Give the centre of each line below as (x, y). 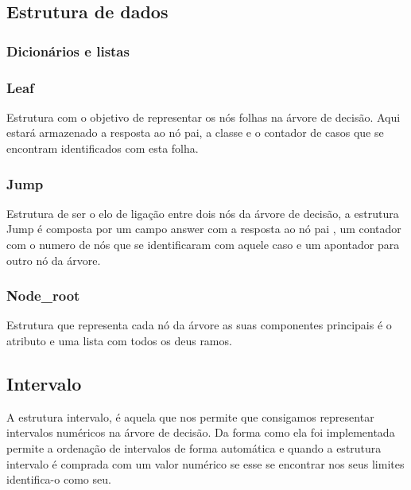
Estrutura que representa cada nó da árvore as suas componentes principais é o (199, 325)
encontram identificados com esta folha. (103, 148)
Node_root (43, 296)
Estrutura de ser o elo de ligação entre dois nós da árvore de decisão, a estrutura (203, 213)
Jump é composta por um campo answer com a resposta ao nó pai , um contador (204, 229)
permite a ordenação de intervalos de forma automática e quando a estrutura (194, 448)
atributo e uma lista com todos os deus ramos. (119, 341)
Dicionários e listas (68, 51)
